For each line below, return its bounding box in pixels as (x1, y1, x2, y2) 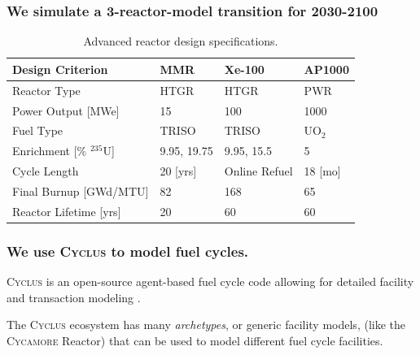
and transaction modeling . (7, 288, 141, 305)
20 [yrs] (160, 162, 197, 180)
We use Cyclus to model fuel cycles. (7, 240, 249, 261)
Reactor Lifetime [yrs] (12, 202, 121, 219)
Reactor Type (12, 81, 81, 98)
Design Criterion (12, 60, 108, 77)
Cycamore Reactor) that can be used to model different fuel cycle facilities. (7, 331, 383, 349)
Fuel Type (12, 122, 63, 139)
